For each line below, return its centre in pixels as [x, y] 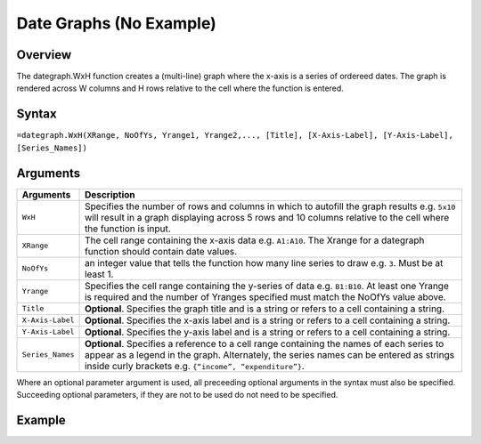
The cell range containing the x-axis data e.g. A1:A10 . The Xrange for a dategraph [255, 240]
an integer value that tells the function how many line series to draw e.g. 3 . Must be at [264, 262]
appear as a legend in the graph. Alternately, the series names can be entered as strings [269, 354]
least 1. [99, 274]
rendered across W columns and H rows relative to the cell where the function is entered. [180, 88]
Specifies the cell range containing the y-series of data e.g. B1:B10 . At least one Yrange [267, 286]
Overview [44, 55]
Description [110, 194]
